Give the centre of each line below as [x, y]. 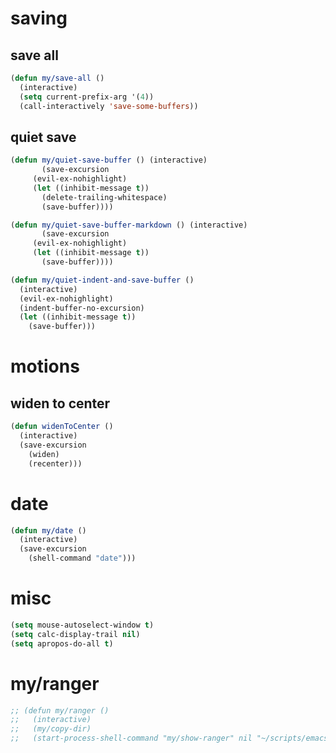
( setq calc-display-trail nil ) [75, 634]
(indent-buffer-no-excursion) [82, 308]
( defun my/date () [48, 530]
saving [39, 18]
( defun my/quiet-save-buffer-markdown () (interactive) [129, 225]
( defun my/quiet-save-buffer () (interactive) [109, 160]
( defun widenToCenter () [62, 427]
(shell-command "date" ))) [82, 558]
